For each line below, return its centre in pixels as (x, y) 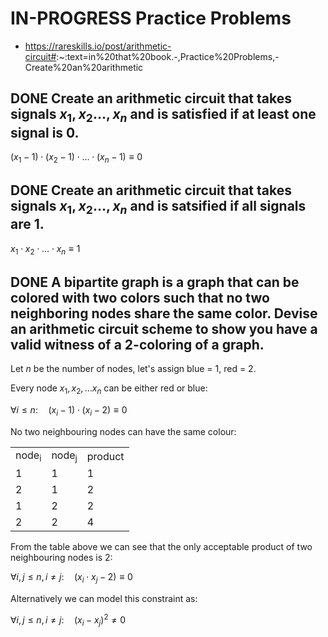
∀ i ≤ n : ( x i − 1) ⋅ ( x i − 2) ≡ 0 (69, 411)
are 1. (27, 224)
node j (64, 456)
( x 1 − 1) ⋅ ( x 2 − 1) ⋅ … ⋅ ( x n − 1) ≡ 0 (76, 157)
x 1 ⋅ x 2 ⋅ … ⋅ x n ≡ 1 (45, 249)
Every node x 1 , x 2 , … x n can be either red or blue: (109, 389)
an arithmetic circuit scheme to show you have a (164, 328)
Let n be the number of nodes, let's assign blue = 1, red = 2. (133, 369)
